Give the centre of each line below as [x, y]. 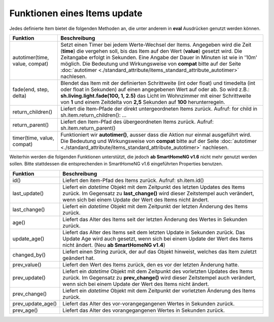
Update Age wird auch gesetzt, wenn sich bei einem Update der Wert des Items [158, 238]
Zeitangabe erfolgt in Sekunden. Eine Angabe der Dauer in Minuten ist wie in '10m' [159, 57]
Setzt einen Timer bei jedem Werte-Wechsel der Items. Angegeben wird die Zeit [156, 45]
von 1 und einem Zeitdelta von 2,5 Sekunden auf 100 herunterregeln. [143, 102]
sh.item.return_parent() [88, 128]
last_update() [28, 193]
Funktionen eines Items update [76, 13]
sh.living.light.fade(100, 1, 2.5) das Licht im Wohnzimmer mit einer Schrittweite [156, 95]
